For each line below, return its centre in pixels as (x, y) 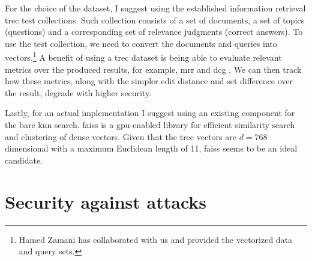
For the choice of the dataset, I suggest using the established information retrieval (155, 8)
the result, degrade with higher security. (78, 92)
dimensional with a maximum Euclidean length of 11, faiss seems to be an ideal (151, 148)
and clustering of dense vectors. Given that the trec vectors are (121, 136)
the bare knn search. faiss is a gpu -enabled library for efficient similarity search (150, 124)
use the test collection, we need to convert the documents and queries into (141, 43)
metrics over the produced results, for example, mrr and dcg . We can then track (153, 69)
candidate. (24, 160)
